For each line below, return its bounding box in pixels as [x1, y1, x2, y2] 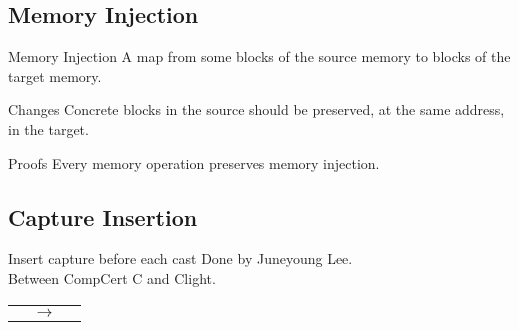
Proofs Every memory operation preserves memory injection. [8, 152, 380, 173]
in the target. [8, 118, 89, 139]
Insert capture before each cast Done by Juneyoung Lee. [8, 248, 353, 269]
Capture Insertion [8, 201, 198, 232]
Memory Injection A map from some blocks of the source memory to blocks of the [8, 46, 511, 67]
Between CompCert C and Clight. [8, 267, 216, 288]
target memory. [8, 65, 102, 86]
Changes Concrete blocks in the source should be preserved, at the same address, [8, 99, 505, 120]
